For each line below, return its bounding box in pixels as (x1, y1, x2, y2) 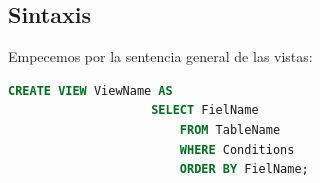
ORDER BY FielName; (179, 162, 309, 177)
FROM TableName (179, 122, 281, 137)
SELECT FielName (151, 103, 259, 118)
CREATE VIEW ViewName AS (8, 83, 173, 98)
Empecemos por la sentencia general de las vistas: (8, 46, 313, 67)
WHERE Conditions (179, 142, 295, 157)
